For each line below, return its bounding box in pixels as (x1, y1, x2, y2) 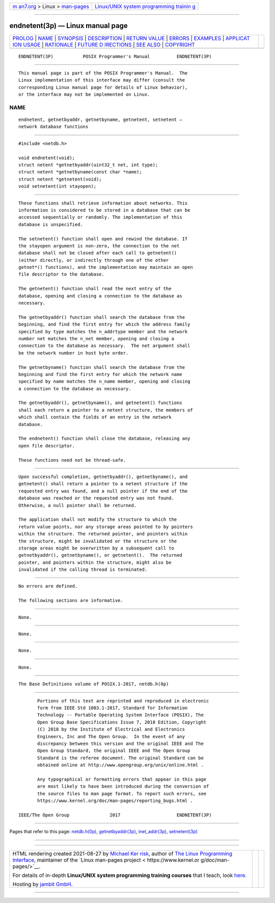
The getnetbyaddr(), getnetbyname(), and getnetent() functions (18, 400, 183, 406)
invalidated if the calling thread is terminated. (18, 567, 148, 572)
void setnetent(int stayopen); (18, 184, 97, 189)
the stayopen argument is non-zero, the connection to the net (18, 243, 180, 248)
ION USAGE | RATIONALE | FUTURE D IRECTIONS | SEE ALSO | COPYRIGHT (12, 41, 196, 48)
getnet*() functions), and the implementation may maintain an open (18, 264, 193, 270)
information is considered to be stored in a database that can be (18, 207, 190, 213)
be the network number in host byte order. (18, 350, 129, 356)
